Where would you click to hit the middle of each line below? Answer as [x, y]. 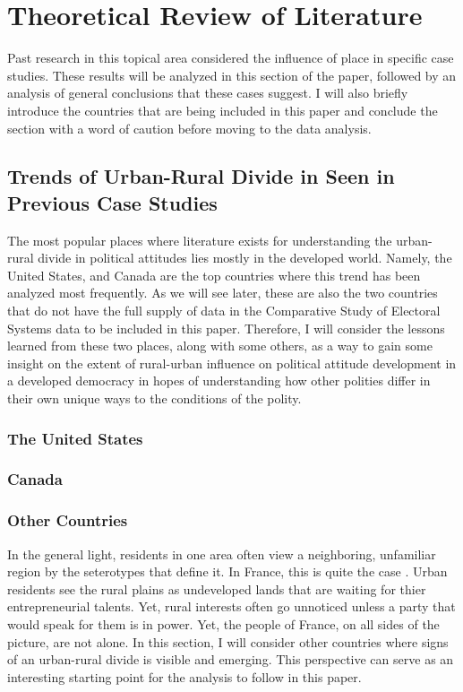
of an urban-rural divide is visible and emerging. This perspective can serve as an [231, 659]
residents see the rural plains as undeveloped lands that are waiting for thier [217, 588]
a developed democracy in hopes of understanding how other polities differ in [219, 381]
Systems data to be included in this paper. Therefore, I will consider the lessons [226, 328]
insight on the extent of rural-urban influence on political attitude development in [232, 363]
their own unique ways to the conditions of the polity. [154, 398]
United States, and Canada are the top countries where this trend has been [214, 275]
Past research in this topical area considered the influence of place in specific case [231, 58]
